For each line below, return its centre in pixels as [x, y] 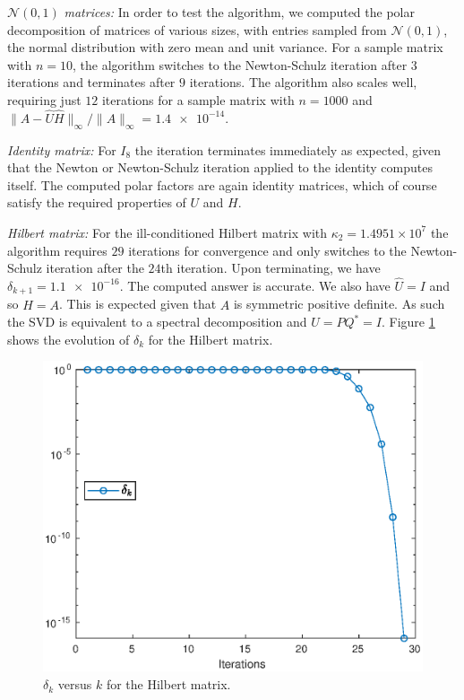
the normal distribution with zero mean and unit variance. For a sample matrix [225, 47]
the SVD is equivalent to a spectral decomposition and [157, 322]
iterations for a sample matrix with [198, 99]
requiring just [44, 99]
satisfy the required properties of [97, 202]
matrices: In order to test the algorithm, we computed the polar [239, 12]
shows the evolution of [69, 339]
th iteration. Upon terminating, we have [271, 268]
